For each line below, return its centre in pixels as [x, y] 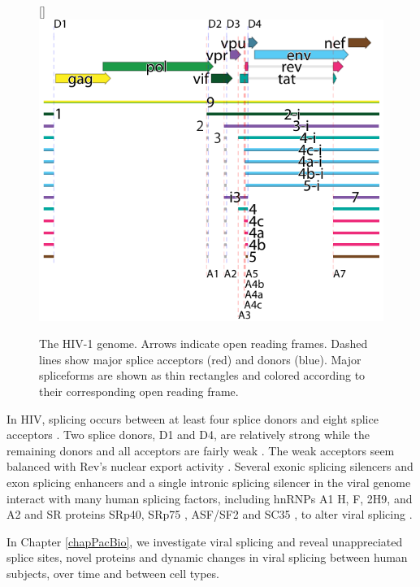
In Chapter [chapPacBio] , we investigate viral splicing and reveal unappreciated [205, 541]
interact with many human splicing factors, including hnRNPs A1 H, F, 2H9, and [210, 498]
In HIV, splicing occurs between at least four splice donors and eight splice [193, 418]
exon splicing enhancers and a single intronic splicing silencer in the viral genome [209, 482]
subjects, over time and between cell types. [113, 573]
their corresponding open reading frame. [139, 391]
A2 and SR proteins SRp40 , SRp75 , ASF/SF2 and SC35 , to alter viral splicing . [210, 514]
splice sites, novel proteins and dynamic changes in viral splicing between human [207, 557]
